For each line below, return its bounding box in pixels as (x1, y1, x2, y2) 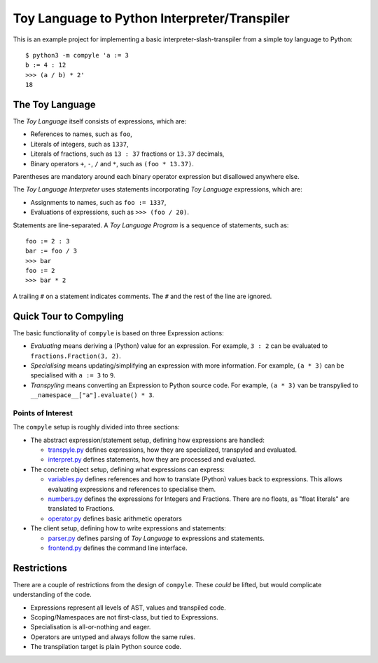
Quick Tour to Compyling (13, 310, 124, 322)
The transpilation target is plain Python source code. (30, 643, 182, 651)
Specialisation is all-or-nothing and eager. (30, 623, 151, 631)
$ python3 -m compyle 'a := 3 (25, 51, 129, 59)
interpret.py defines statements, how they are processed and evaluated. (48, 455, 256, 464)
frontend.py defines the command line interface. (48, 544, 188, 552)
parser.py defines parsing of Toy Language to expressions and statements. (48, 534, 265, 542)
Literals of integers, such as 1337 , (30, 140, 129, 148)
